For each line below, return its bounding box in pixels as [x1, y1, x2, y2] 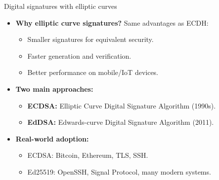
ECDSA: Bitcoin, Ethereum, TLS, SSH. [27, 150, 148, 160]
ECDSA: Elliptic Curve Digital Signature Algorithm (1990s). [27, 100, 216, 110]
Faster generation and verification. [27, 50, 131, 61]
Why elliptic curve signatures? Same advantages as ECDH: [15, 17, 209, 28]
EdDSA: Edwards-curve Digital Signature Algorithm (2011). [27, 117, 214, 127]
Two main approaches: [15, 83, 93, 94]
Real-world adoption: [15, 133, 89, 144]
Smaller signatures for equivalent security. [27, 34, 154, 44]
